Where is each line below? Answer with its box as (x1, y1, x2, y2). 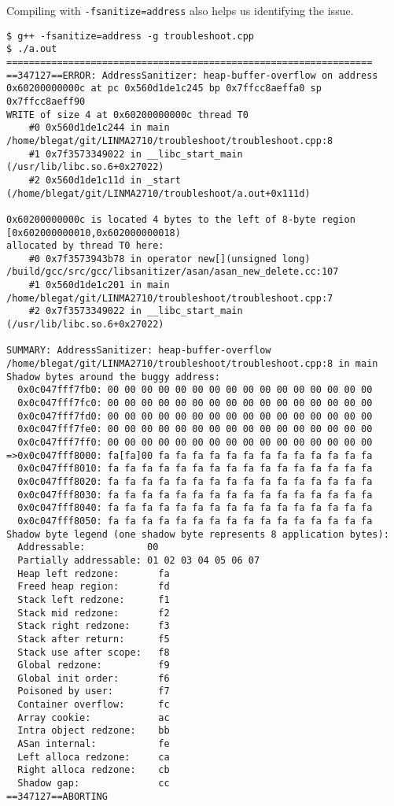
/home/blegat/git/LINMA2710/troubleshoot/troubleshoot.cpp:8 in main (6, 358, 378, 370)
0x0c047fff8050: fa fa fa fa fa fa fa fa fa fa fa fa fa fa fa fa (17, 515, 373, 527)
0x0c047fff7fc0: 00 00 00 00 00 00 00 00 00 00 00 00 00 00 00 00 (17, 397, 373, 409)
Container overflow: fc (17, 699, 170, 711)
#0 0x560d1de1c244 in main (28, 122, 170, 134)
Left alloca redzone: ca (17, 751, 170, 763)
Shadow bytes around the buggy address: (6, 371, 221, 383)
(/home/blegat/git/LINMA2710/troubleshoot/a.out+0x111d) (6, 187, 311, 199)
